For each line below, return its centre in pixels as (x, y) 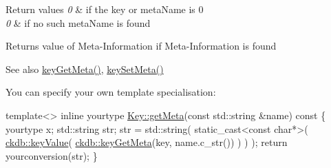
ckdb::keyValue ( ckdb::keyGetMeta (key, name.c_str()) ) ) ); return (147, 142)
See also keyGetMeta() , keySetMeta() (85, 69)
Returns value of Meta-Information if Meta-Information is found (141, 46)
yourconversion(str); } (52, 155)
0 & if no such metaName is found (78, 22)
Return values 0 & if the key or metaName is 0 (105, 9)
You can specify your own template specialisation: (111, 92)
